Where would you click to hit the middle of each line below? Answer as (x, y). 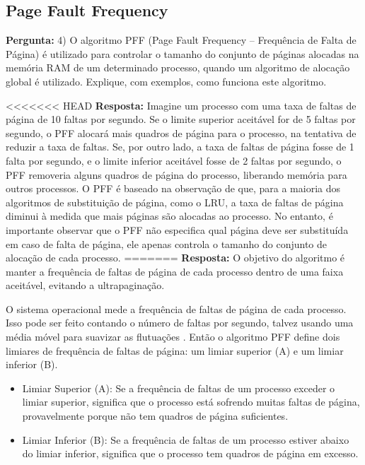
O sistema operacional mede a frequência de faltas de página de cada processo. (176, 308)
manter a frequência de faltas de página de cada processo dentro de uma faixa (175, 271)
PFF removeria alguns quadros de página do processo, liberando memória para (176, 174)
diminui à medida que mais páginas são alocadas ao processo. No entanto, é (169, 216)
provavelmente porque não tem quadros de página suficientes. (155, 416)
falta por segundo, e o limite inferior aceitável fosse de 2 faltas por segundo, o (174, 160)
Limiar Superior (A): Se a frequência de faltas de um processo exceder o (179, 388)
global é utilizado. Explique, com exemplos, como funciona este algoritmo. (166, 81)
